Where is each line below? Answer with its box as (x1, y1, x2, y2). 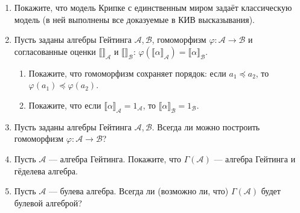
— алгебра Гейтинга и (214, 152, 296, 165)
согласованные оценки (14, 45, 96, 57)
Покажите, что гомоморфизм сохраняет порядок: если (28, 66, 226, 79)
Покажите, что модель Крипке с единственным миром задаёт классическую (14, 1, 292, 13)
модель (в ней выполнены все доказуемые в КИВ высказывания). (14, 13, 255, 25)
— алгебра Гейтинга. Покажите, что (48, 152, 182, 165)
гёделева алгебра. (14, 164, 78, 177)
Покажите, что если (28, 98, 101, 111)
